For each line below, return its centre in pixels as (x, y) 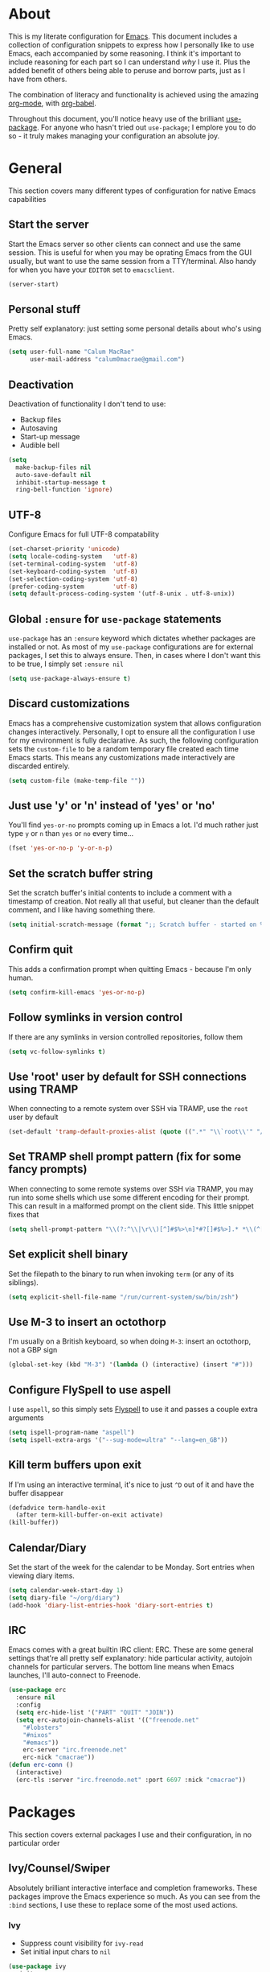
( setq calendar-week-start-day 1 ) (66, 1590)
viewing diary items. (41, 1575)
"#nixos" (37, 1735)
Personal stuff (45, 309)
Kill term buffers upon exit (75, 1465)
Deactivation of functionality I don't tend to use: (87, 404)
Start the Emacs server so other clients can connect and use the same (125, 244)
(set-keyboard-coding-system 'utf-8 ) (73, 571)
